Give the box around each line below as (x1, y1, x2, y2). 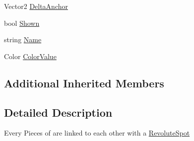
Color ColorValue (4, 51, 57, 61)
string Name (4, 34, 42, 45)
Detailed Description (4, 104, 113, 120)
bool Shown (4, 17, 40, 28)
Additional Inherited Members (4, 75, 164, 90)
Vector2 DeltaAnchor (4, 1, 68, 11)
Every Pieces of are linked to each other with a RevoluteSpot (4, 128, 190, 138)
